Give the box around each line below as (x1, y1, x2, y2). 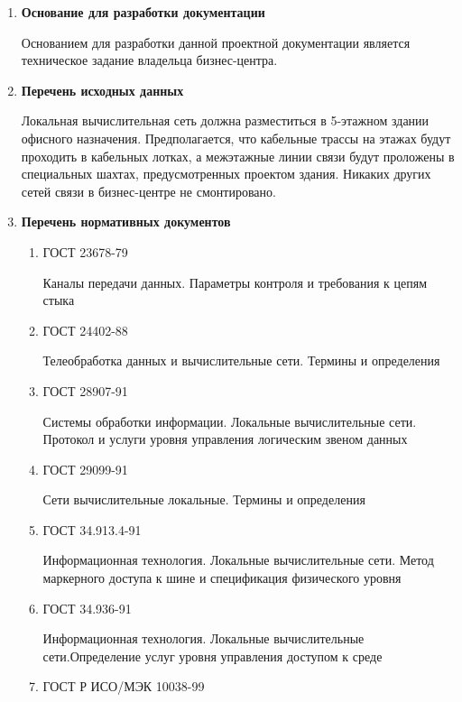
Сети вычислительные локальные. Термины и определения (42, 490, 365, 509)
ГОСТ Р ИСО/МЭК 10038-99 (42, 677, 205, 696)
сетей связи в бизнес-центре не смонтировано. (21, 181, 276, 200)
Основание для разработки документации (21, 3, 265, 21)
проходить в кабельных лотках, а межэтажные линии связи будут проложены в (21, 146, 455, 165)
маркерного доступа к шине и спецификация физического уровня (42, 568, 402, 587)
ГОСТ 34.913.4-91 (42, 520, 142, 539)
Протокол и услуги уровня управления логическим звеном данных (42, 430, 408, 448)
